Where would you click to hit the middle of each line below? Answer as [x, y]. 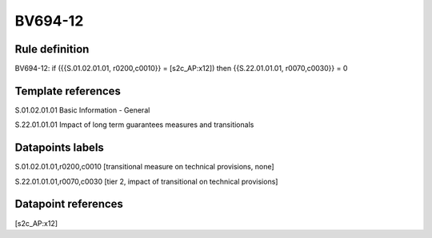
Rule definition [52, 49]
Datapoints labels [59, 148]
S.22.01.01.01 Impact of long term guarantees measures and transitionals [134, 125]
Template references [68, 91]
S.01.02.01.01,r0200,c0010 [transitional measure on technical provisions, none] [145, 167]
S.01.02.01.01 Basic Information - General [82, 110]
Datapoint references [69, 204]
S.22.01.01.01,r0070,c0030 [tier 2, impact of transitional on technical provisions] [146, 181]
